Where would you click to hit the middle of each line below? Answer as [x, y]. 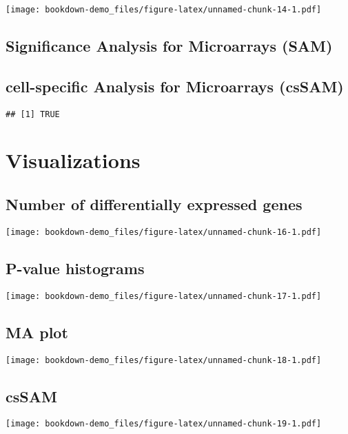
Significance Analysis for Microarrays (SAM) [169, 46]
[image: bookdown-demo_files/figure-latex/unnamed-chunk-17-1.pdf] [164, 296]
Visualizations [73, 160]
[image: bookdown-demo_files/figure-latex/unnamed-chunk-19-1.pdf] [164, 424]
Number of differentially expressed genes [154, 204]
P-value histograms [75, 268]
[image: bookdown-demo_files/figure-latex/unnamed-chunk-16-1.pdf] [164, 232]
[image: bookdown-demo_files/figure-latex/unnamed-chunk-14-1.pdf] [164, 10]
